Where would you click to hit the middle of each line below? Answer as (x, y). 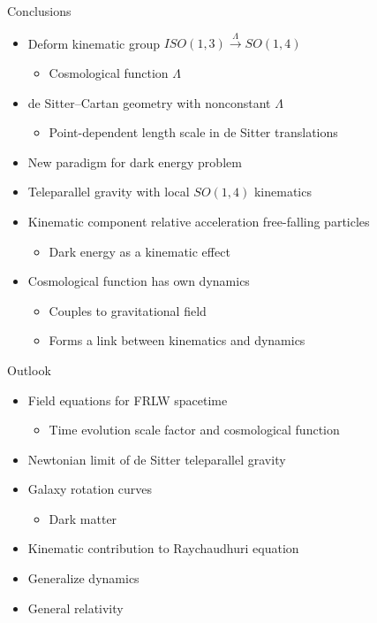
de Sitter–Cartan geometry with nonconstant (149, 102)
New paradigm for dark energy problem (135, 162)
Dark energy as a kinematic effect (139, 251)
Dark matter (83, 518)
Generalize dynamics (83, 578)
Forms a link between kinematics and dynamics (177, 340)
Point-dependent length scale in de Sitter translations (193, 132)
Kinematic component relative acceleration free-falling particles (199, 221)
